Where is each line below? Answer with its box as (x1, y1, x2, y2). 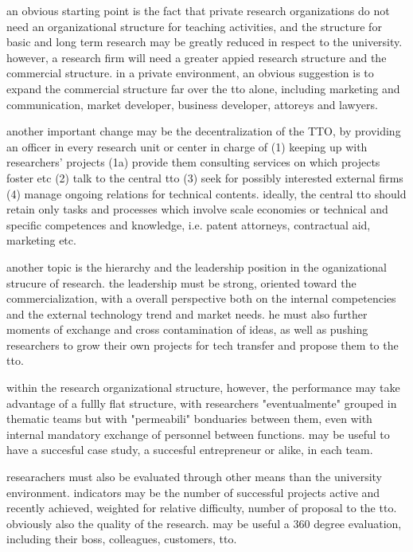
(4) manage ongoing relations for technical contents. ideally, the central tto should (6, 185, 407, 202)
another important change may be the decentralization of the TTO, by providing (6, 123, 401, 139)
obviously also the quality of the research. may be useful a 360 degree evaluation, (6, 515, 402, 531)
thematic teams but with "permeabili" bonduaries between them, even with (6, 410, 372, 427)
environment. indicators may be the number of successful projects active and (6, 483, 380, 500)
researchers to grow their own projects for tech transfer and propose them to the (6, 336, 399, 353)
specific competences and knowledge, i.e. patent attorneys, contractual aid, (6, 216, 371, 233)
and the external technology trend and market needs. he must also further (6, 305, 368, 322)
